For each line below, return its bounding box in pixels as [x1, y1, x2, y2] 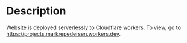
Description [6, 4, 66, 18]
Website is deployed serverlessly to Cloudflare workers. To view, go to [6, 24, 181, 31]
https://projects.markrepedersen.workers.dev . [6, 30, 121, 37]
